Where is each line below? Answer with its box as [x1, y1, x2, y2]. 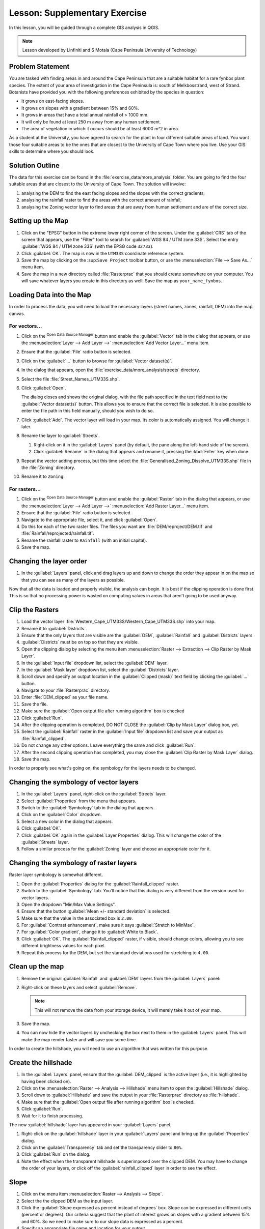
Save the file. [21, 701, 48, 707]
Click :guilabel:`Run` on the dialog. [21, 1151, 91, 1157]
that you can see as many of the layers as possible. [21, 577, 125, 583]
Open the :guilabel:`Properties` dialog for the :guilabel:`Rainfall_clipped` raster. [21, 880, 180, 887]
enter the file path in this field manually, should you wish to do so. [21, 408, 154, 414]
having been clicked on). [21, 1078, 71, 1084]
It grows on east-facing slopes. [21, 98, 84, 104]
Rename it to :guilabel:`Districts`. [21, 625, 87, 631]
